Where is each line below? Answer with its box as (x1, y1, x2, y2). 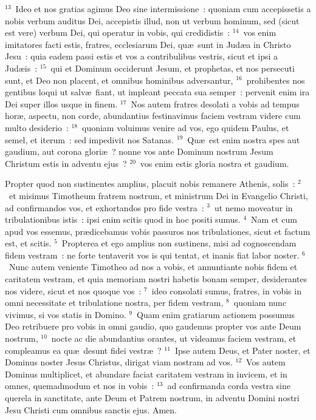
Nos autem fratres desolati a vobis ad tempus (131, 97, 300, 110)
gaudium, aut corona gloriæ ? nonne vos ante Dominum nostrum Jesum (5, 145, 273, 158)
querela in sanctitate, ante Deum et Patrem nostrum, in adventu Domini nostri (5, 391, 300, 404)
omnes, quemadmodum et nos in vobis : (5, 379, 154, 392)
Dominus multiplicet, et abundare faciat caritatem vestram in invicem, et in (5, 367, 287, 380)
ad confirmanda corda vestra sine (167, 379, 290, 392)
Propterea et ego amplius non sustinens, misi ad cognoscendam (61, 237, 297, 249)
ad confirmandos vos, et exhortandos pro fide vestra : (5, 201, 204, 214)
